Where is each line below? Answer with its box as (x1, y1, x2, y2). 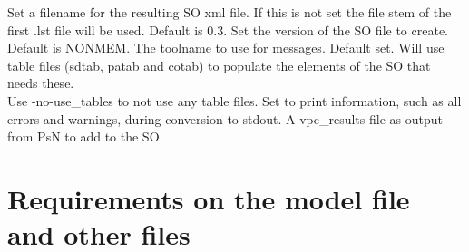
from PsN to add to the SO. (7, 127, 163, 146)
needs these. (7, 73, 74, 92)
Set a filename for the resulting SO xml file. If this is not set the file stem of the (7, 3, 452, 21)
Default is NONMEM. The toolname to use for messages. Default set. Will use (7, 38, 445, 57)
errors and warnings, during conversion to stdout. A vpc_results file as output (7, 109, 443, 128)
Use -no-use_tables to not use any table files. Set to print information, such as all (7, 91, 462, 110)
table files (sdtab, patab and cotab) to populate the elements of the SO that (7, 55, 431, 74)
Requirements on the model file (7, 179, 410, 217)
